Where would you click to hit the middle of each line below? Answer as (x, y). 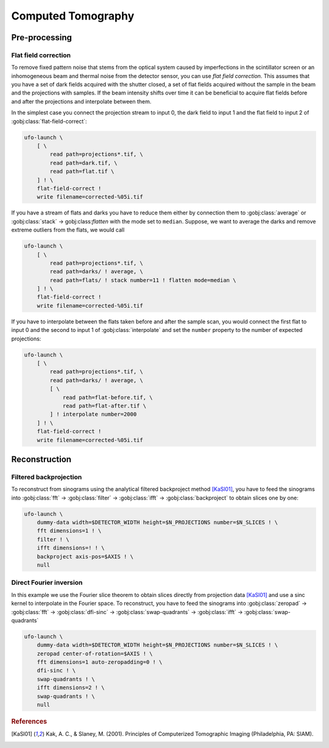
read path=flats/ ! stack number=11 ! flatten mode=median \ (143, 280)
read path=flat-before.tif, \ (108, 397)
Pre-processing (42, 37)
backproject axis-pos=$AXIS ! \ (85, 556)
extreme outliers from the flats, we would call (68, 230)
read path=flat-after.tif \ (104, 406)
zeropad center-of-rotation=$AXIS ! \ (95, 654)
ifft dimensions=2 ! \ (71, 688)
